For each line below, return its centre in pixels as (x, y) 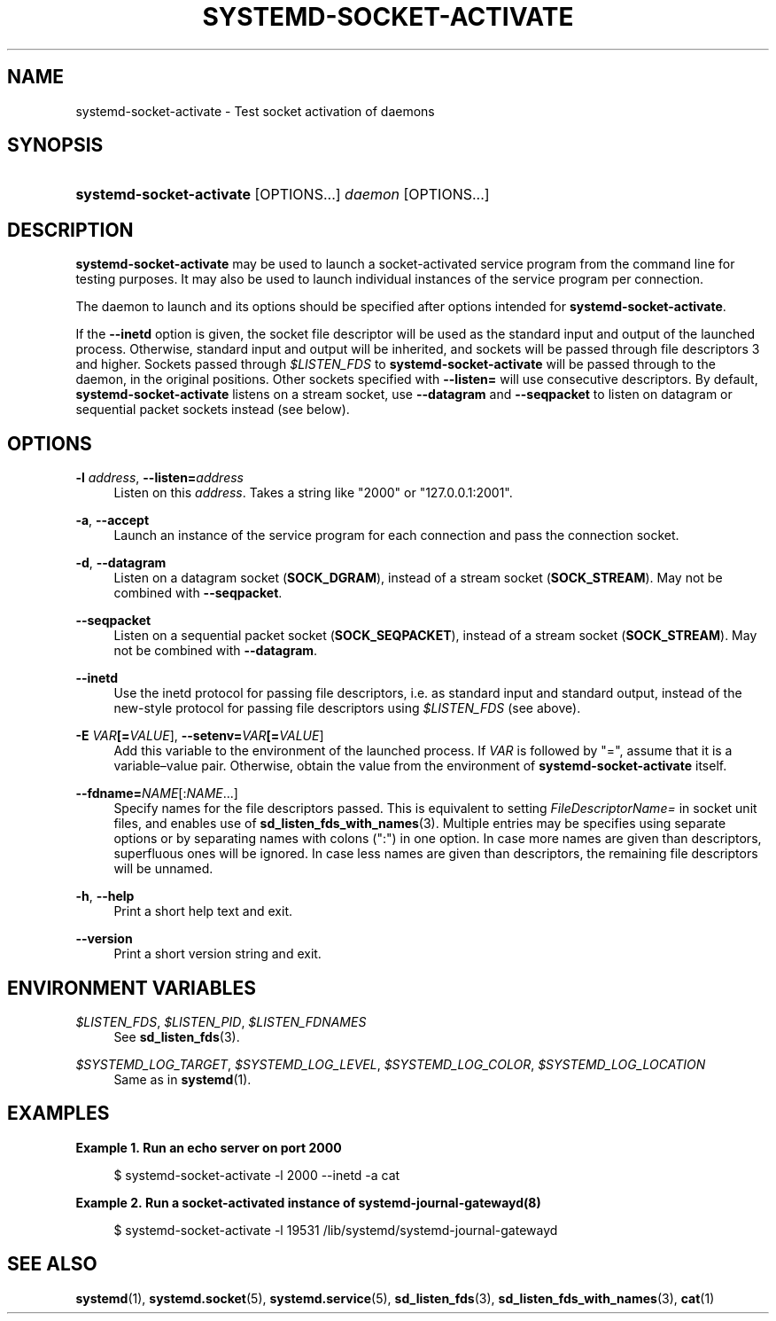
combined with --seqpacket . (198, 593)
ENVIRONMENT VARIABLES (132, 988)
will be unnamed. (163, 869)
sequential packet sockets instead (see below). (213, 410)
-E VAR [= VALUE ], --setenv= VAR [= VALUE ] (200, 736)
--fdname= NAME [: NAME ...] (157, 793)
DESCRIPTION (70, 230)
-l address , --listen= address (159, 478)
